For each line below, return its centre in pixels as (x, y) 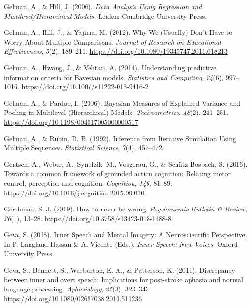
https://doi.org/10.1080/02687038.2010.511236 (73, 298)
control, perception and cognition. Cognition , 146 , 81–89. (88, 183)
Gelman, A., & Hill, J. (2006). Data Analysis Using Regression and (103, 6)
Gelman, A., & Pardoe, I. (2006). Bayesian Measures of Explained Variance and (122, 103)
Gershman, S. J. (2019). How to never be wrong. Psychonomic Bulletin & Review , (125, 209)
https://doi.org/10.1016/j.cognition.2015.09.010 (74, 192)
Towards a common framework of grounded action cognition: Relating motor (118, 173)
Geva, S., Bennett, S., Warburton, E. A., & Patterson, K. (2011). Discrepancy (120, 270)
